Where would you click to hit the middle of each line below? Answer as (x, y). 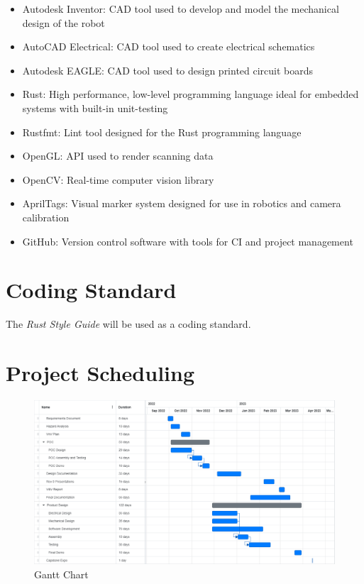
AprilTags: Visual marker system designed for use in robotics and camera (182, 203)
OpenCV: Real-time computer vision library (118, 179)
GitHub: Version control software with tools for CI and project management (188, 241)
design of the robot (64, 22)
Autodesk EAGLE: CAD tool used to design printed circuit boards (168, 70)
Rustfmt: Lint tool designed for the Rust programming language (162, 132)
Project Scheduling (100, 373)
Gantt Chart (61, 574)
